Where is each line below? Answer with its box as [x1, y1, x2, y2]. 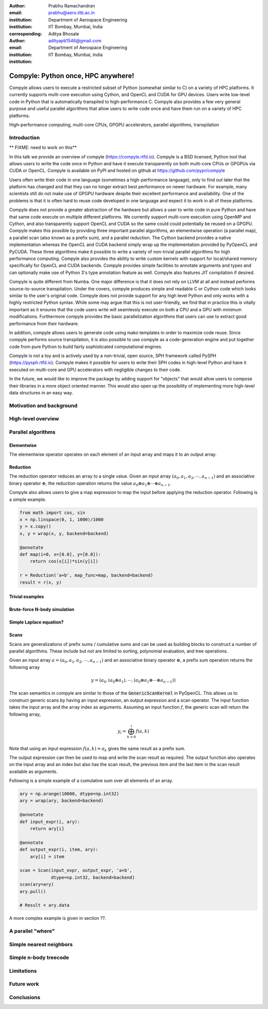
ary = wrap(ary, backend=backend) [19, 798, 104, 804]
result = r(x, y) [19, 579, 62, 585]
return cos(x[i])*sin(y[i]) [30, 558, 99, 564]
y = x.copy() [19, 523, 52, 529]
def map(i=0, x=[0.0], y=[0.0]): [19, 551, 101, 557]
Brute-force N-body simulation [9, 607, 74, 613]
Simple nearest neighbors [9, 941, 73, 948]
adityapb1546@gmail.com [48, 37, 102, 43]
